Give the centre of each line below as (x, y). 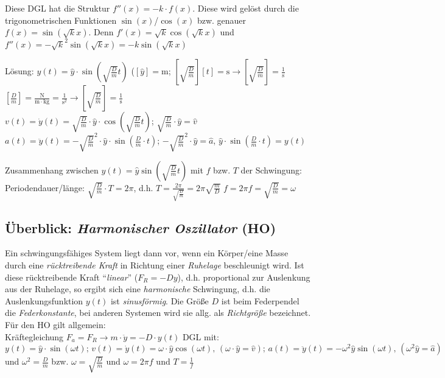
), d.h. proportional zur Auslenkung (244, 277)
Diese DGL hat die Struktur (58, 8)
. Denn (101, 32)
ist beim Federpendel (260, 300)
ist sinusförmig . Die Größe (159, 300)
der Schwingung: (272, 170)
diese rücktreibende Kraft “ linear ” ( (72, 277)
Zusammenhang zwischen (52, 170)
